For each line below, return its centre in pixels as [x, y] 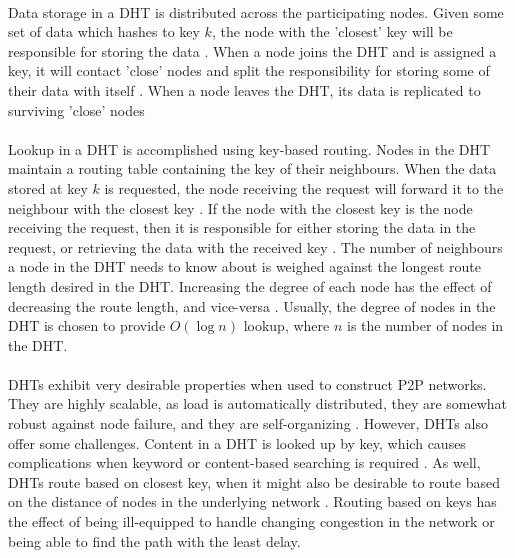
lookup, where [286, 325]
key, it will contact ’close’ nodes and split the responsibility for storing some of [249, 70]
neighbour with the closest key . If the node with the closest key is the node [240, 207]
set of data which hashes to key [104, 31]
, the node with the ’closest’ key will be [332, 31]
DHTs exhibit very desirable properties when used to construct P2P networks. [247, 383]
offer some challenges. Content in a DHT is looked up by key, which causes [237, 442]
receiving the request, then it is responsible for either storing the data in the [242, 227]
